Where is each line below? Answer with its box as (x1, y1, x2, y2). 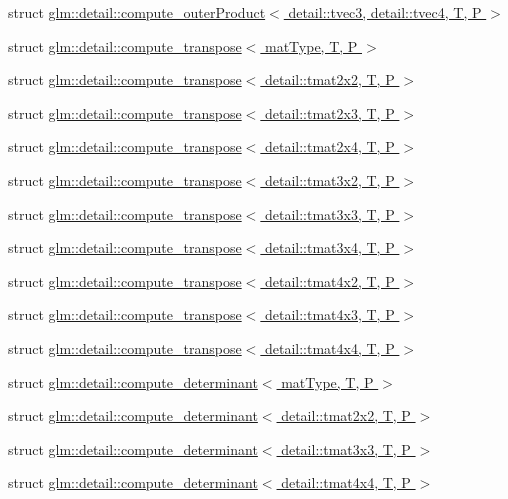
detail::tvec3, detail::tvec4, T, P (288, 2, 482, 22)
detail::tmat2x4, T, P (264, 136, 395, 157)
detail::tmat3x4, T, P (264, 237, 395, 258)
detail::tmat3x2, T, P (264, 169, 395, 190)
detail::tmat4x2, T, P (264, 270, 395, 291)
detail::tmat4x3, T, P (264, 304, 395, 325)
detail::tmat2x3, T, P (264, 102, 395, 123)
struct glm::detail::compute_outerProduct (8, 2, 266, 22)
